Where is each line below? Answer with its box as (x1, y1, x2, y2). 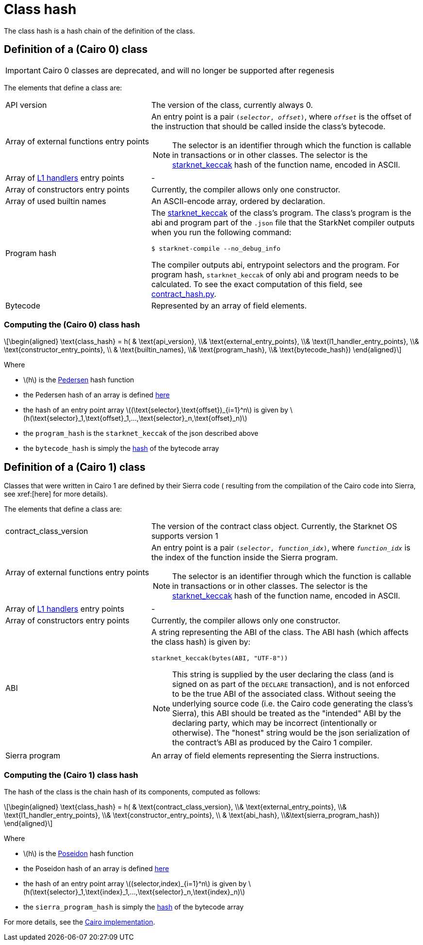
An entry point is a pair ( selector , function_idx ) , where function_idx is (151, 543, 410, 553)
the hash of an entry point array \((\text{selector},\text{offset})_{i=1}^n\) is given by (23, 406, 289, 414)
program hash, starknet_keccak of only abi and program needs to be (151, 269, 399, 279)
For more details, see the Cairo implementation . (4, 917, 155, 926)
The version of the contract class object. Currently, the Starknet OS (151, 521, 397, 532)
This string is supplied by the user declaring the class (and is (172, 670, 394, 680)
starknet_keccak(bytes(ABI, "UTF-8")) (151, 654, 288, 662)
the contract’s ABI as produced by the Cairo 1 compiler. (172, 738, 373, 748)
